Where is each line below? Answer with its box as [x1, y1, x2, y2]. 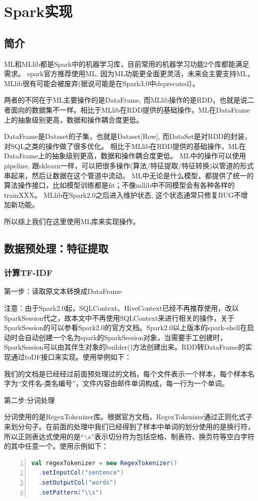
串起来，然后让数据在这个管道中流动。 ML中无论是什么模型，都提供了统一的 [4, 170, 254, 180]
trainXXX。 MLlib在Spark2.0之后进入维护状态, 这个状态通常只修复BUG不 [4, 189, 241, 200]
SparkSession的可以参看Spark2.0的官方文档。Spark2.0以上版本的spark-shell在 [4, 322, 247, 333]
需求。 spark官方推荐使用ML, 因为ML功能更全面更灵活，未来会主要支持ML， [4, 68, 255, 79]
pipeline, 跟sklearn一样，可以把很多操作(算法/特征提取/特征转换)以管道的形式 [4, 160, 254, 170]
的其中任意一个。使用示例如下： [4, 441, 108, 451]
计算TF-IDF [4, 266, 53, 279]
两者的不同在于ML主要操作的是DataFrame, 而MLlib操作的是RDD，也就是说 [4, 95, 248, 105]
